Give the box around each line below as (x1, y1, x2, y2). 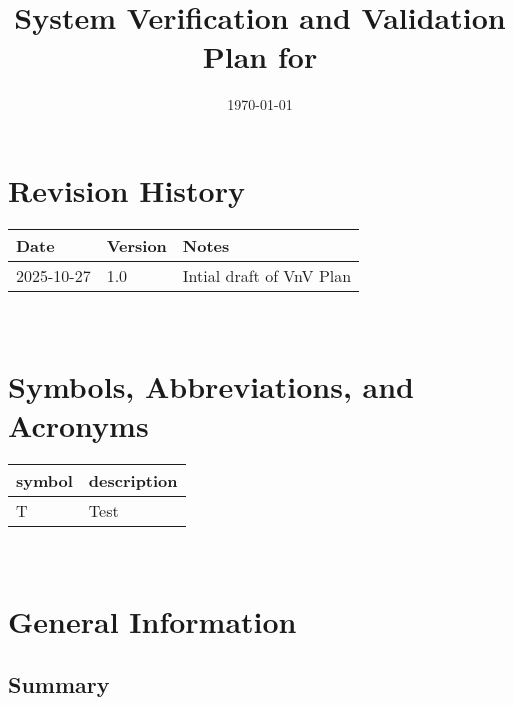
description (88, 468, 178, 492)
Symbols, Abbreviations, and (8, 365, 414, 406)
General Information (8, 600, 297, 641)
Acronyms (8, 404, 149, 445)
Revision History (8, 169, 245, 210)
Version (106, 233, 167, 257)
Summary (8, 669, 110, 700)
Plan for (202, 36, 318, 77)
